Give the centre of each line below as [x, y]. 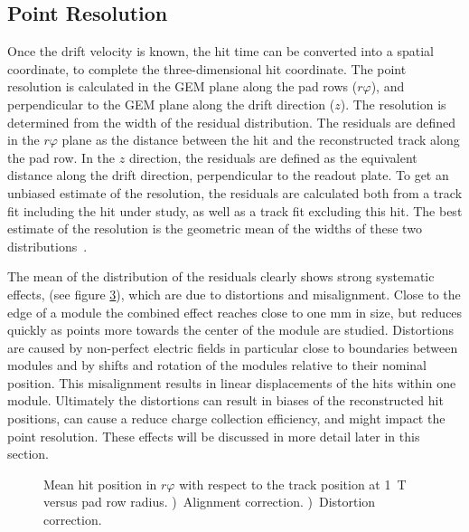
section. [28, 454]
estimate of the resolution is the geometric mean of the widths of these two [215, 228]
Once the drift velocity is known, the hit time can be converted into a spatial [220, 51]
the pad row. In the [61, 157]
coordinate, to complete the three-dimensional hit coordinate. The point [207, 68]
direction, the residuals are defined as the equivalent [273, 157]
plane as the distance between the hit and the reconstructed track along [261, 140]
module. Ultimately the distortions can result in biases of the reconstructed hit [225, 400]
